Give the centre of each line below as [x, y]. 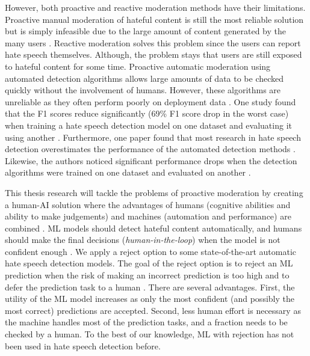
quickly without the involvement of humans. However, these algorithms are [143, 90]
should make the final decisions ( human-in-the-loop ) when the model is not [143, 240]
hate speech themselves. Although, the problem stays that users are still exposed [153, 54]
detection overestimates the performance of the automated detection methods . [150, 149]
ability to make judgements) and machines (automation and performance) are [148, 216]
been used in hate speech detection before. [83, 345]
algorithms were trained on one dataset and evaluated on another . [128, 172]
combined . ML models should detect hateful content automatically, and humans [153, 228]
